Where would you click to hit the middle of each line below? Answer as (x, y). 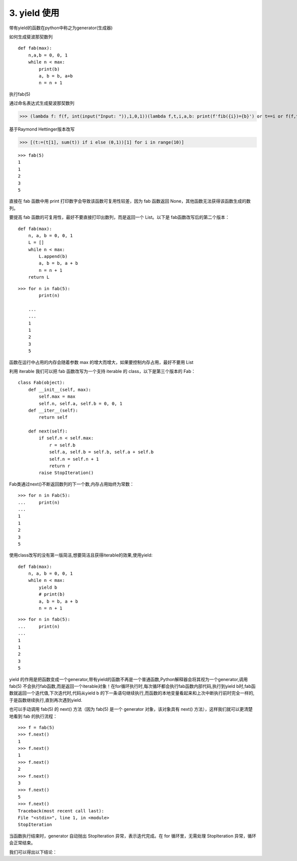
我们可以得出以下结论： (33, 852)
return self (53, 417)
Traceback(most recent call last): (61, 811)
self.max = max (57, 397)
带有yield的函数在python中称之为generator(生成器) (61, 28)
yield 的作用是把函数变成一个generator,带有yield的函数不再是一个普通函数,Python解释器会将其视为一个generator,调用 (128, 679)
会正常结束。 (22, 843)
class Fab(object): (42, 383)
